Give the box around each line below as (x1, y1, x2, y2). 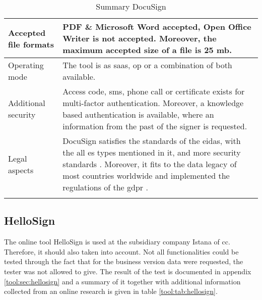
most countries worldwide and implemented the (62, 170, 230, 181)
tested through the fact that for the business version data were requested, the (4, 256, 243, 267)
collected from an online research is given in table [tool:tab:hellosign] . (4, 286, 218, 296)
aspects (8, 164, 34, 176)
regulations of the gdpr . (62, 181, 148, 193)
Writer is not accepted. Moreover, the (62, 32, 217, 44)
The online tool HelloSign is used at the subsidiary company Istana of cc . (4, 236, 230, 247)
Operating (8, 59, 44, 71)
